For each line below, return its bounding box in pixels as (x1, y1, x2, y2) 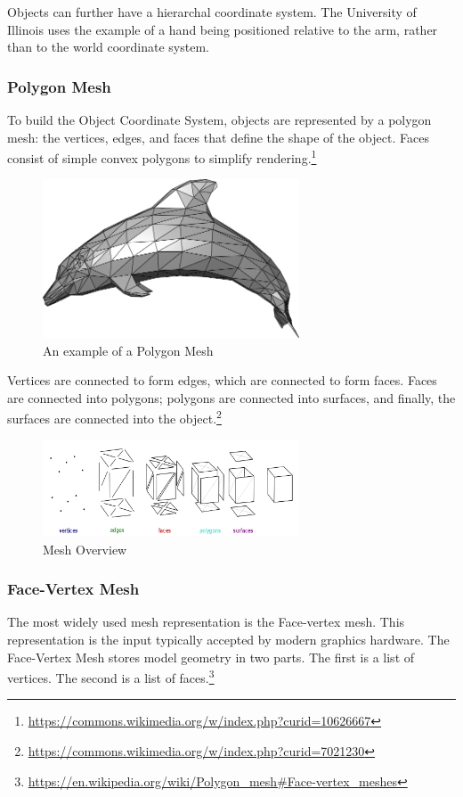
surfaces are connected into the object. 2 (7, 407, 222, 428)
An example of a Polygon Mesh (43, 341, 214, 359)
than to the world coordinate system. (7, 37, 209, 56)
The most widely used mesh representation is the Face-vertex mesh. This (7, 612, 405, 631)
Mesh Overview (43, 539, 127, 558)
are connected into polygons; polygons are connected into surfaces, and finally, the (7, 388, 456, 407)
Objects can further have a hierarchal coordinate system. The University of (7, 3, 417, 21)
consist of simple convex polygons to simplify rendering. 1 (7, 146, 317, 167)
